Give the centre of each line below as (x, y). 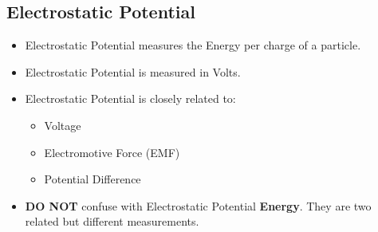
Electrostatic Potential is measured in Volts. (133, 71)
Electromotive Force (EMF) (112, 152)
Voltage (63, 125)
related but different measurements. (112, 221)
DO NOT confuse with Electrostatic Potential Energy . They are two (198, 205)
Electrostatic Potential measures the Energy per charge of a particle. (193, 45)
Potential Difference (93, 179)
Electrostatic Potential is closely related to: (130, 98)
